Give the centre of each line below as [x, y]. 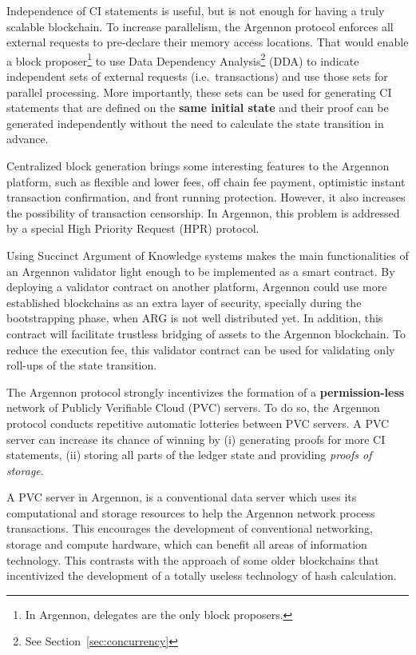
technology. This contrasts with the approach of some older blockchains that [193, 559]
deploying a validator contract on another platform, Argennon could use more [197, 287]
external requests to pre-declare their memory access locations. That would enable [208, 42]
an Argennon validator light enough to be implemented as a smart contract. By [201, 271]
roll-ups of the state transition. [82, 365]
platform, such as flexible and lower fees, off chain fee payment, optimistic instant [206, 181]
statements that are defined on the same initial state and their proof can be [198, 108]
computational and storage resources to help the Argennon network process [191, 512]
